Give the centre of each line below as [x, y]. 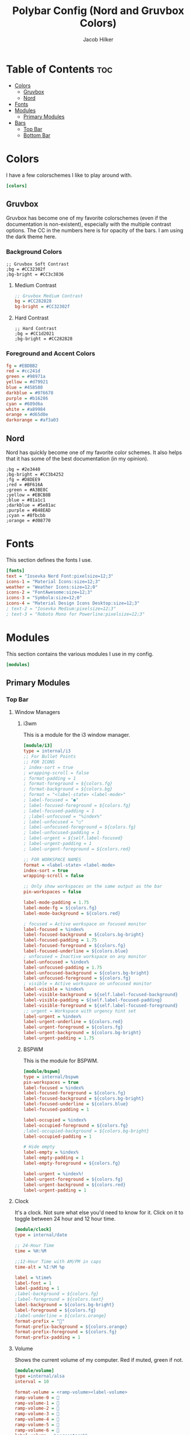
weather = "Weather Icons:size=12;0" [52, 587]
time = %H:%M [30, 1251]
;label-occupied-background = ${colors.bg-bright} [86, 1131]
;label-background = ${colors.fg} [56, 1294]
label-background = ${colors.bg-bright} [64, 1305]
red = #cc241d [23, 371]
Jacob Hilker [98, 39]
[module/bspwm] [42, 1071]
